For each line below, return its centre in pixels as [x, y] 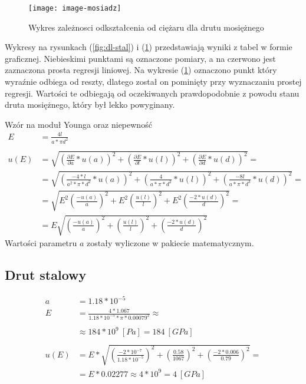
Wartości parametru [41, 243]
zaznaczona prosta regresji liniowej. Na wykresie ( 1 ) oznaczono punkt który [141, 70]
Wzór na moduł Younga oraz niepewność [78, 124]
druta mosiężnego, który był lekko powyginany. [90, 105]
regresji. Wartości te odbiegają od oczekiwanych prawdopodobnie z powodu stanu [152, 93]
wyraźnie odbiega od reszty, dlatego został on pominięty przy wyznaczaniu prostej [153, 82]
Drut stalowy [46, 275]
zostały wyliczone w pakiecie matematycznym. [170, 243]
